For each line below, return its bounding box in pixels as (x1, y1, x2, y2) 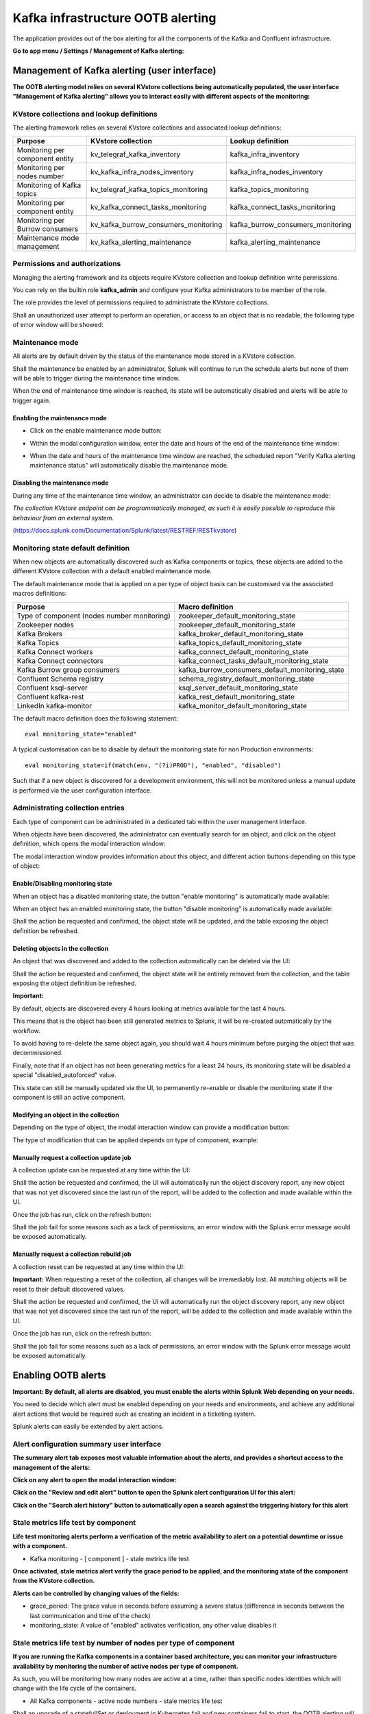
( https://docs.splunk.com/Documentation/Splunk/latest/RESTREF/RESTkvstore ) (12, 526, 237, 534)
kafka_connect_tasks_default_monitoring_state (178, 655, 329, 665)
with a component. (12, 1542, 68, 1550)
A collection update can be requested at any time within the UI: (12, 1166, 190, 1174)
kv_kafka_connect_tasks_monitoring (90, 202, 207, 212)
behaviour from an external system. (12, 514, 114, 522)
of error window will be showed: (12, 321, 104, 329)
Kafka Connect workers (16, 647, 93, 656)
